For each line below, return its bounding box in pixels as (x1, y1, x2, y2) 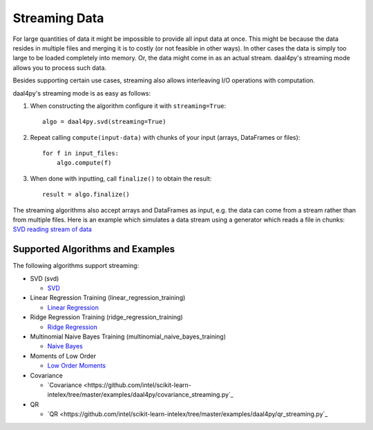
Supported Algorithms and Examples (12, 243, 175, 256)
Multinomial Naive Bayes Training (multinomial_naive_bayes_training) (30, 332, 227, 341)
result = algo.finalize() (42, 190, 131, 199)
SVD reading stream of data (12, 225, 93, 233)
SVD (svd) (30, 274, 59, 283)
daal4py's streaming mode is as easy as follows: (12, 89, 151, 97)
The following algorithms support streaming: (12, 262, 140, 270)
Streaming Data (12, 10, 104, 26)
